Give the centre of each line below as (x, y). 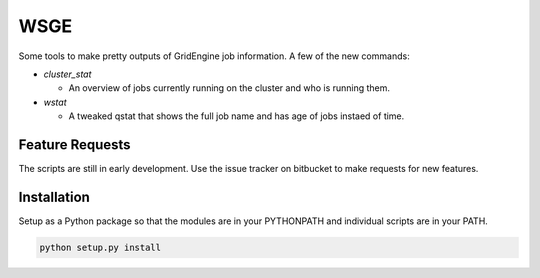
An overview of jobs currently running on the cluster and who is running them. (229, 88)
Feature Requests (74, 144)
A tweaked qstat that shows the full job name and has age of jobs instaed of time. (236, 116)
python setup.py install (100, 247)
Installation (54, 196)
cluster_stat (67, 74)
